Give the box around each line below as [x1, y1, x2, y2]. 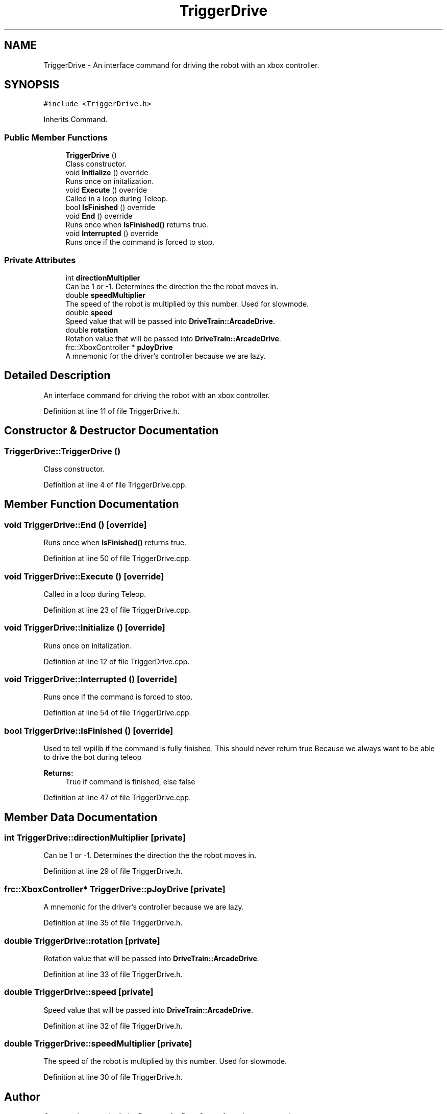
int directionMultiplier [65, 273, 140, 282]
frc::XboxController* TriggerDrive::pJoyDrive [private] [4, 884, 226, 894]
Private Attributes [4, 254, 76, 265]
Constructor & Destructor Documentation [4, 424, 219, 437]
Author [4, 1090, 40, 1103]
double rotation [65, 325, 118, 334]
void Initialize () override [65, 168, 148, 177]
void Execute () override [65, 185, 147, 195]
